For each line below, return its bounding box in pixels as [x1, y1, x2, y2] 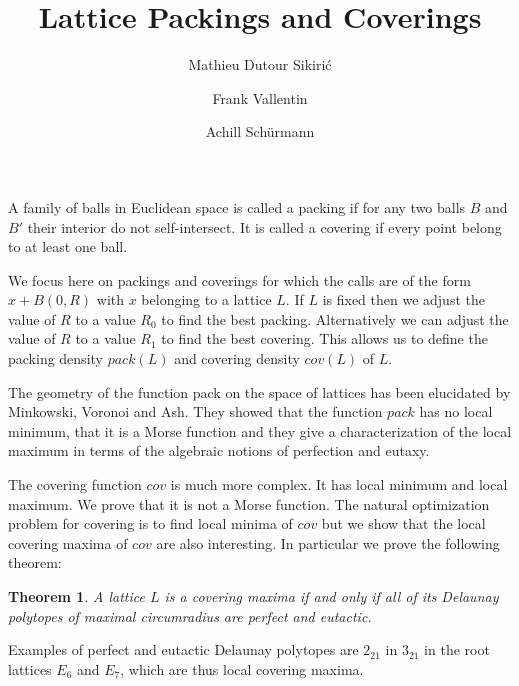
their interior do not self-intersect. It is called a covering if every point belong [27, 216, 502, 237]
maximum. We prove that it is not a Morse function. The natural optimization [8, 493, 490, 514]
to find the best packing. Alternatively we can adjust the [161, 308, 509, 329]
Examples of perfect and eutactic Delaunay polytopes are [8, 639, 359, 660]
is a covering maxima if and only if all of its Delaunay [164, 586, 499, 606]
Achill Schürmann [205, 121, 315, 142]
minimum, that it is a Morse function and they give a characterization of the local [8, 420, 512, 441]
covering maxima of [8, 532, 128, 553]
